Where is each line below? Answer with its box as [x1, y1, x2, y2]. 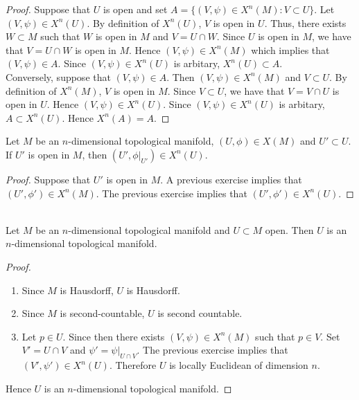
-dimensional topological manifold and [68, 222, 230, 237]
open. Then [265, 222, 314, 237]
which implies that [251, 42, 330, 57]
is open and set [103, 2, 168, 16]
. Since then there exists [62, 329, 165, 343]
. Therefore [109, 358, 157, 372]
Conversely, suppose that [6, 69, 111, 84]
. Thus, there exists [264, 15, 347, 30]
